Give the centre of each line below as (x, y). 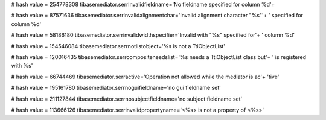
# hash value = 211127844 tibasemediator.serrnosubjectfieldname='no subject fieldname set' (127, 99)
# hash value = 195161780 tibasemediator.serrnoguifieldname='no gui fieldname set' (116, 88)
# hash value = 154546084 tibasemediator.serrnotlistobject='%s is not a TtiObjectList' (118, 46)
